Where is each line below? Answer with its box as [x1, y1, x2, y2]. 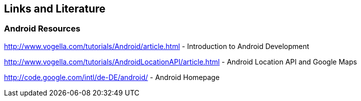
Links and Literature [4, 2, 106, 15]
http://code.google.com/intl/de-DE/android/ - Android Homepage [4, 72, 220, 81]
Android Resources [4, 23, 81, 34]
